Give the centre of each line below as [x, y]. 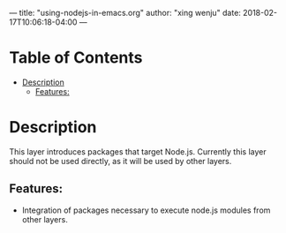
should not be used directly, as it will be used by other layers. [120, 161]
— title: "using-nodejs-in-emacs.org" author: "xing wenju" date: [125, 13]
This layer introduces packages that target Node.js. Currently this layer [138, 151]
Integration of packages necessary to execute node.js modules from [146, 210]
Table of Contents [76, 58]
